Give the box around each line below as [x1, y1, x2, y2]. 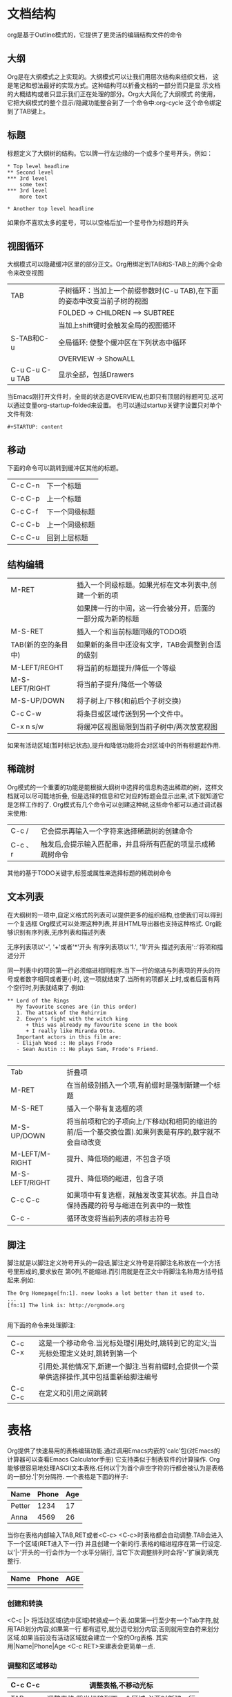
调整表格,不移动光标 [88, 1680, 153, 1690]
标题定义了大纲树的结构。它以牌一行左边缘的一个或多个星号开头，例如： [7, 149, 213, 157]
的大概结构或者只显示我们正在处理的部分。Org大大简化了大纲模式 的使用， [7, 89, 220, 98]
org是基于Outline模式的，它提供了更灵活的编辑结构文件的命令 [7, 30, 182, 39]
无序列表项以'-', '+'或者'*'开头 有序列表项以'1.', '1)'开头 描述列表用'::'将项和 [7, 942, 217, 951]
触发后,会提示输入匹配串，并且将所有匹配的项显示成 [40, 839, 209, 849]
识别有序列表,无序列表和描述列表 [12, 928, 106, 936]
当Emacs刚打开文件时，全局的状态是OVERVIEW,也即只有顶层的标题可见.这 [7, 393, 218, 401]
